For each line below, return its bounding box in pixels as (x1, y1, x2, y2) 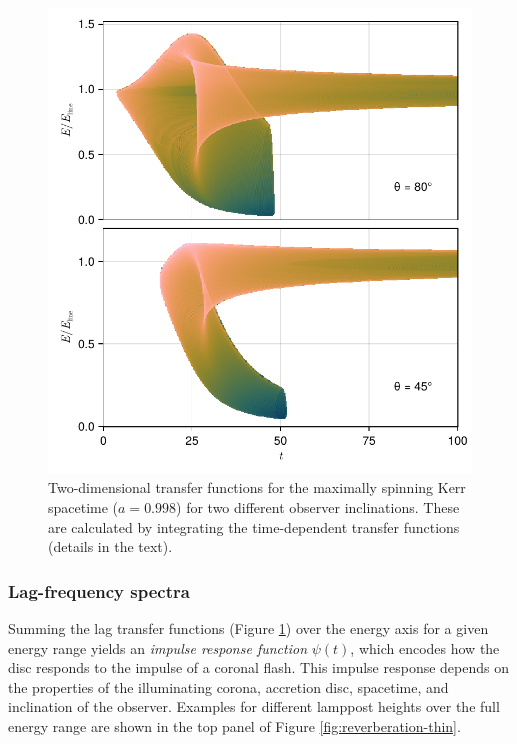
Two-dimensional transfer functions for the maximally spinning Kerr (48, 477, 466, 498)
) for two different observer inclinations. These (176, 496, 460, 517)
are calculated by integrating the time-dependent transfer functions (48, 516, 460, 537)
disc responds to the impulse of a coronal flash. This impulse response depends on (8, 657, 509, 678)
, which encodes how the (350, 637, 500, 658)
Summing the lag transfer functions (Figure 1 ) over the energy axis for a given (8, 617, 489, 638)
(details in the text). (48, 536, 173, 557)
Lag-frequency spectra (8, 578, 190, 603)
